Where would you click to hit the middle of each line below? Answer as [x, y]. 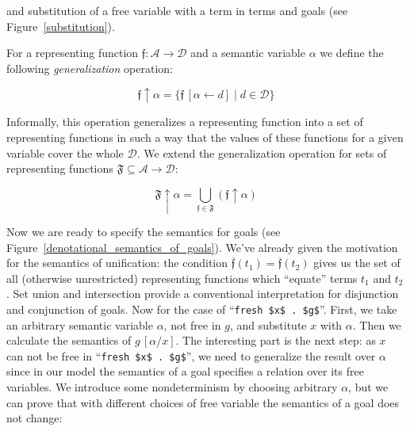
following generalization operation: [90, 68]
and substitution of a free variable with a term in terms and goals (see [177, 10]
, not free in [192, 324]
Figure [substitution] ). [61, 26]
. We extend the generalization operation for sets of [262, 153]
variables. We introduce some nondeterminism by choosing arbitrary [172, 387]
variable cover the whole [65, 153]
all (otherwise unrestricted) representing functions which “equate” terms [182, 278]
